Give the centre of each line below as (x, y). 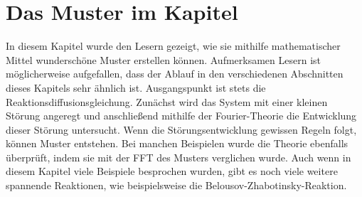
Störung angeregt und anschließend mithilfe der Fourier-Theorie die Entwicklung (181, 116)
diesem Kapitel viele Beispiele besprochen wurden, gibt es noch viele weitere (172, 171)
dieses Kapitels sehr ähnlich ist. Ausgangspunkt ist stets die (136, 87)
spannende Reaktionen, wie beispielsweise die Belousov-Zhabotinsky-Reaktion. (176, 185)
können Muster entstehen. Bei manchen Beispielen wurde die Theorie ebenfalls (177, 143)
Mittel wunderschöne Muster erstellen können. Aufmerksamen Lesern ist (164, 59)
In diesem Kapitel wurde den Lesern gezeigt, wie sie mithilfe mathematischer (173, 46)
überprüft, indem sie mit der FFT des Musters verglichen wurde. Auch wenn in (179, 157)
